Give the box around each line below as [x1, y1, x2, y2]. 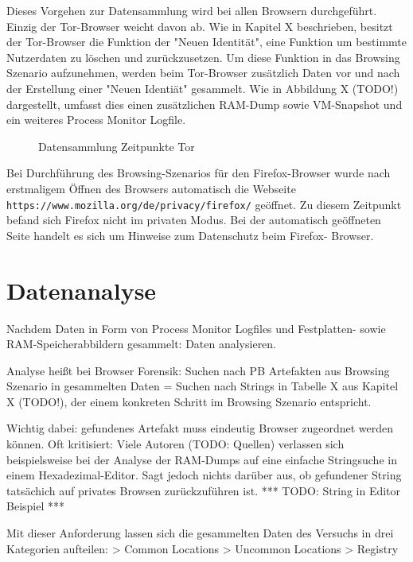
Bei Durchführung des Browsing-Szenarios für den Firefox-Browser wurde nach [6, 165, 391, 181]
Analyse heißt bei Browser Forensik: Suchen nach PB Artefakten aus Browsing [6, 362, 390, 378]
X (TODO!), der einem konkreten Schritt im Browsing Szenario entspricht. [6, 393, 372, 409]
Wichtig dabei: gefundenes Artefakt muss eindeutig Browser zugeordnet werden [6, 420, 394, 436]
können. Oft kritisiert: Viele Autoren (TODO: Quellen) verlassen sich [6, 436, 345, 452]
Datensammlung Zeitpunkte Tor [38, 138, 195, 154]
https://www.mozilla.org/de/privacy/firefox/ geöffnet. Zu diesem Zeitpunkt [6, 196, 402, 212]
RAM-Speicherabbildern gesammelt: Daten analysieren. [6, 335, 277, 352]
